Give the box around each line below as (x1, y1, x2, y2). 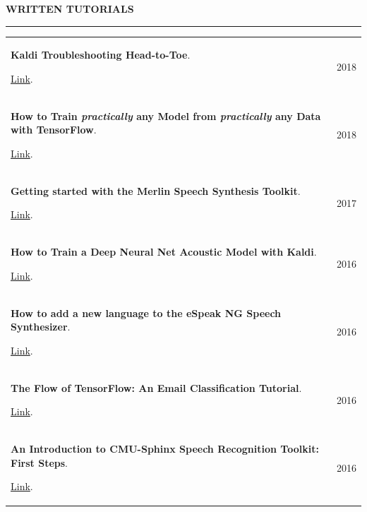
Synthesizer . (11, 319, 71, 334)
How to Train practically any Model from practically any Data (11, 108, 321, 123)
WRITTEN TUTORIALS (6, 1, 134, 16)
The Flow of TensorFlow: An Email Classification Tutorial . (11, 380, 302, 395)
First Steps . (11, 455, 68, 470)
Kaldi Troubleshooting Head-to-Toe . (11, 47, 191, 62)
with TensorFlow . (11, 122, 97, 137)
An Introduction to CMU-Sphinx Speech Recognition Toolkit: (11, 441, 319, 456)
